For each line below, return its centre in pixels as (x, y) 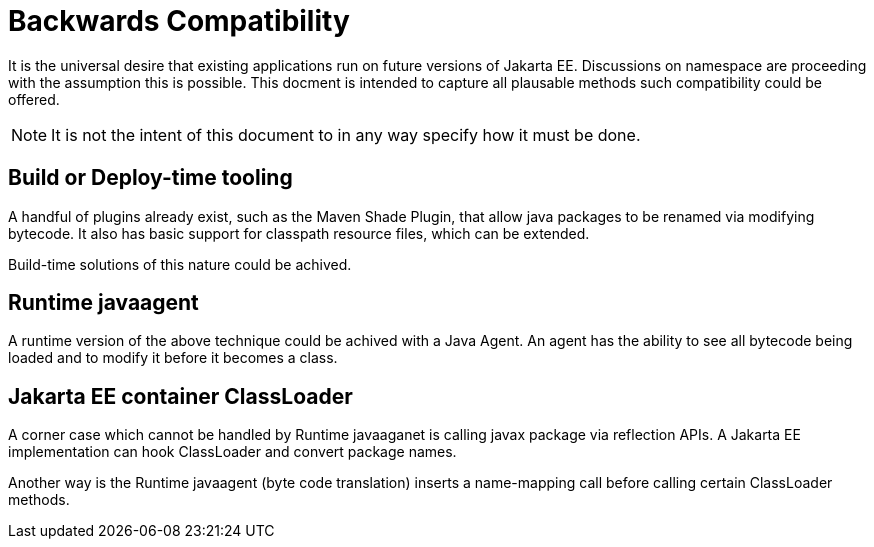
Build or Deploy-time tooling (150, 178)
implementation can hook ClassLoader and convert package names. (232, 452)
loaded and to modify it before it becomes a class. (173, 358)
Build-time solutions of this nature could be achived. (180, 264)
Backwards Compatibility (179, 21)
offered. (34, 99)
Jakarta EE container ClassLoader (180, 396)
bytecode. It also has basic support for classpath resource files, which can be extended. (299, 233)
